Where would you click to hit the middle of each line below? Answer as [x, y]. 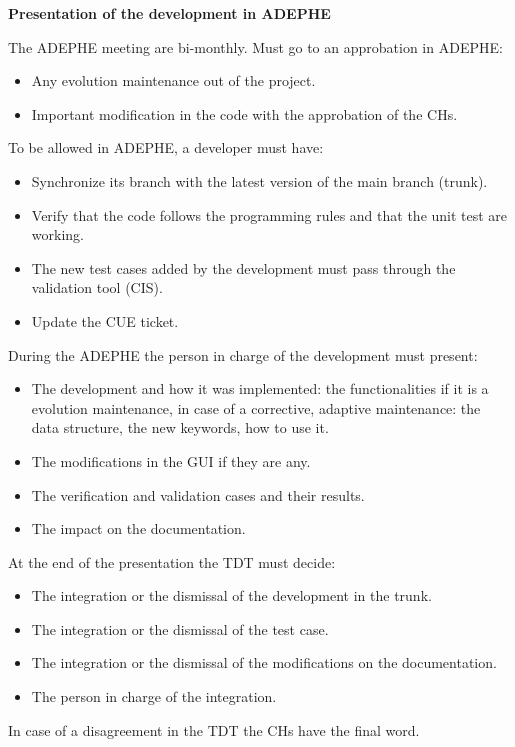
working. [57, 234]
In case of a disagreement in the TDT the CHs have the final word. [214, 729]
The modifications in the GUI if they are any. [171, 460]
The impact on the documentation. [138, 528]
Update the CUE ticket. [105, 320]
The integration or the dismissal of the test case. [180, 628]
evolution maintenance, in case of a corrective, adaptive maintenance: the [256, 407]
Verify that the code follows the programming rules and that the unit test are [269, 214]
